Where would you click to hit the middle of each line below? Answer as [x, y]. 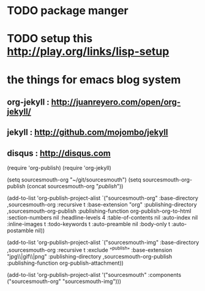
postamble [20, 230]
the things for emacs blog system [94, 79]
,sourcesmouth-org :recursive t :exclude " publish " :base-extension [90, 249]
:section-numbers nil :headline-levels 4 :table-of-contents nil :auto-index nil [102, 218]
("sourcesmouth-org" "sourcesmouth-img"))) [64, 281]
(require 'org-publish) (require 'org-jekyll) [59, 168]
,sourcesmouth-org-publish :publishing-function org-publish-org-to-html [99, 211]
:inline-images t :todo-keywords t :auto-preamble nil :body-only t [89, 224]
